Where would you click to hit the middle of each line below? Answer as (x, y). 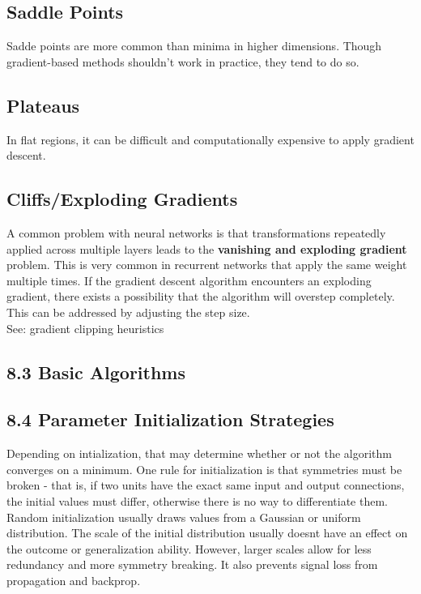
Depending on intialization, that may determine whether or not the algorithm (199, 453)
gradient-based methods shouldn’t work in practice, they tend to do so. (183, 61)
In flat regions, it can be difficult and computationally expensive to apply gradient (210, 139)
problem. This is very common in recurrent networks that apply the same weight (207, 265)
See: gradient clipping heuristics (85, 328)
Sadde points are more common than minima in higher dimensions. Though (194, 46)
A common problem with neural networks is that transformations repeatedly (196, 232)
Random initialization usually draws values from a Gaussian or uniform (184, 517)
